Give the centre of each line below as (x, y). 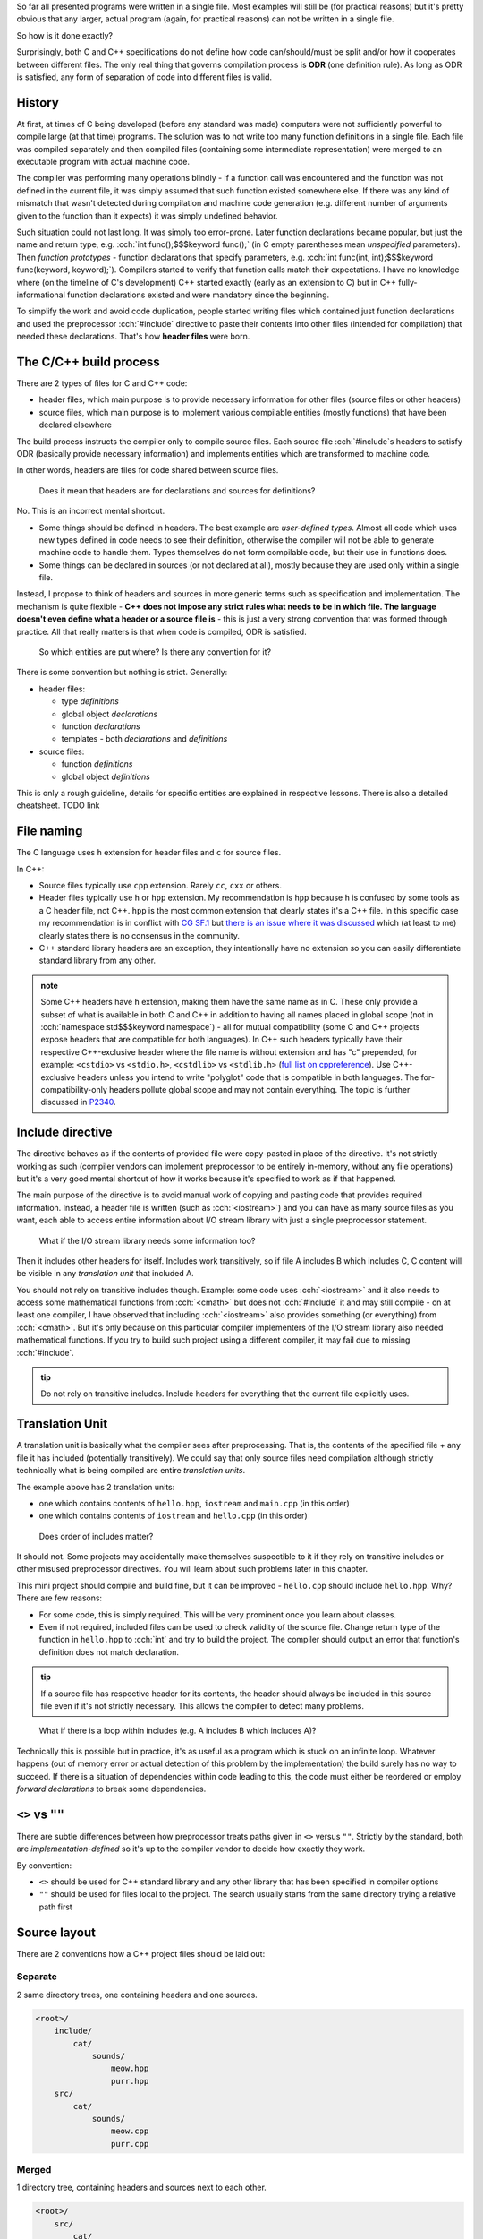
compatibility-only (74, 1089)
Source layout (56, 1932)
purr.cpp (130, 2144)
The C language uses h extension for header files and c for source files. (149, 853)
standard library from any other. (97, 961)
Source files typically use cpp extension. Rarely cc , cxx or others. (160, 886)
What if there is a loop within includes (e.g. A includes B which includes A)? (178, 1731)
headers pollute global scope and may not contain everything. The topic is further (259, 1089)
